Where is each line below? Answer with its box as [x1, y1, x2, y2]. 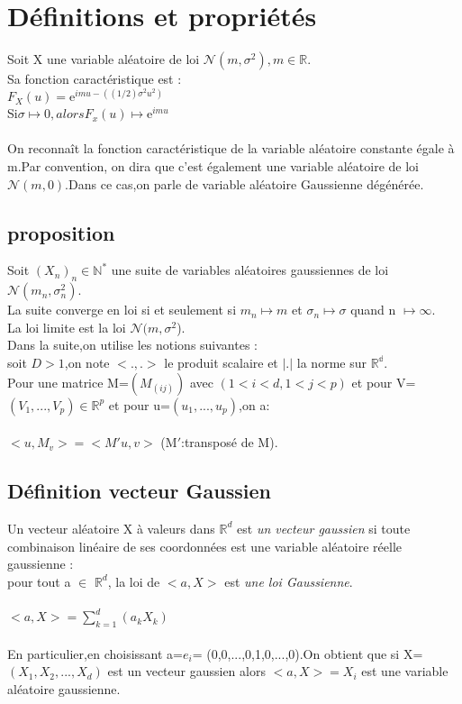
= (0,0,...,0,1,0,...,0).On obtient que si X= [192, 644, 423, 663]
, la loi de [107, 571, 160, 590]
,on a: [239, 395, 270, 414]
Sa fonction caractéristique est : [7, 69, 182, 88]
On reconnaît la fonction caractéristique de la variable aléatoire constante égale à [7, 139, 455, 158]
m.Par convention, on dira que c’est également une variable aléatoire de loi [7, 157, 419, 175]
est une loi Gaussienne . [224, 571, 353, 590]
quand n [350, 300, 396, 319]
